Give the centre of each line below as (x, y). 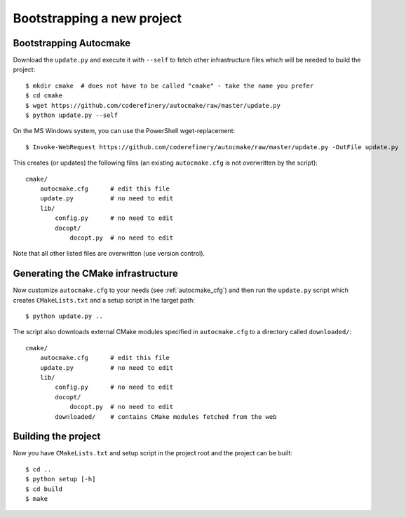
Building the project (57, 437)
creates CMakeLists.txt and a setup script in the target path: (104, 300)
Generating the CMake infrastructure (96, 274)
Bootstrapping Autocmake (72, 43)
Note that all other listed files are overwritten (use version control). (109, 254)
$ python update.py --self (72, 115)
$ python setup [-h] (61, 479)
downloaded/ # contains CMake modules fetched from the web (166, 416)
